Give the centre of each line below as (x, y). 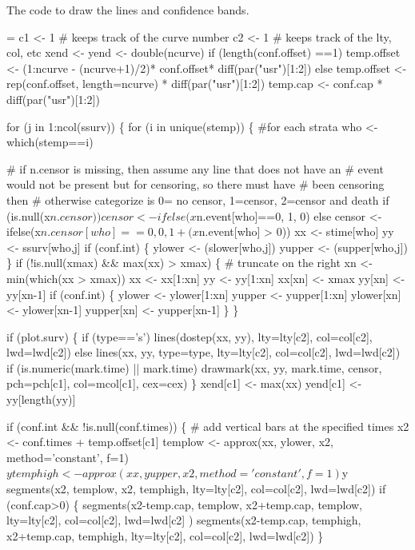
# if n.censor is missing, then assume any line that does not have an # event (195, 168)
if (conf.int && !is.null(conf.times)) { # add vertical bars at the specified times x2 (208, 426)
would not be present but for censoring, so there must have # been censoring (196, 184)
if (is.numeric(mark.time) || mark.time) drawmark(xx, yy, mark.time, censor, (194, 367)
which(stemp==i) (50, 142)
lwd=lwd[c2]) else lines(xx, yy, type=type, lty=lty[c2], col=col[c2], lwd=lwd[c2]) (204, 352)
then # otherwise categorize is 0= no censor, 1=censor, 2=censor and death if (198, 199)
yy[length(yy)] (41, 399)
